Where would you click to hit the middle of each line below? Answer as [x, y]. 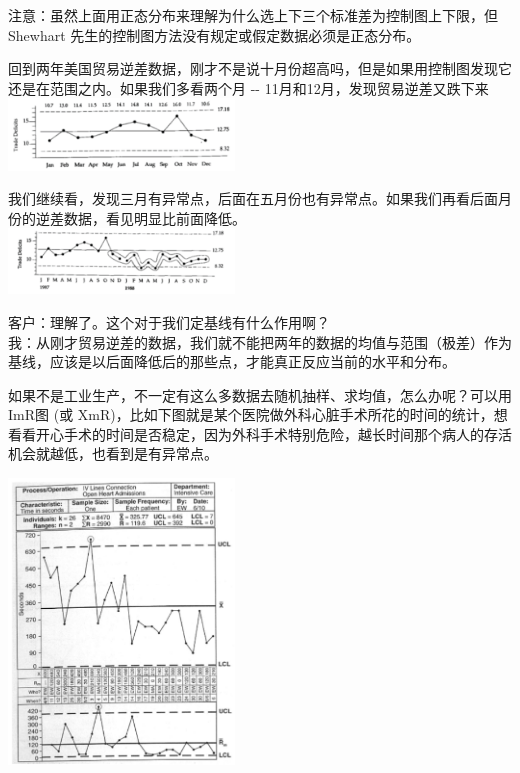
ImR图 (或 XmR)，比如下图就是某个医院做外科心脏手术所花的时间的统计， [251, 414]
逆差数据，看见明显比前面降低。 [140, 217]
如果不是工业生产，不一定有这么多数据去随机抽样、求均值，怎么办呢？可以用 [260, 394]
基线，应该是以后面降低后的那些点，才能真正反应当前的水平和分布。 [232, 361]
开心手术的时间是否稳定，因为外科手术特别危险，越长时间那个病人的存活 [273, 433]
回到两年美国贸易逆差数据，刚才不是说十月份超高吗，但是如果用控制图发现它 [260, 68]
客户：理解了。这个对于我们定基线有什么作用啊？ [169, 321]
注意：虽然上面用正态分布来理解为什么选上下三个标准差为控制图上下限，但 [253, 15]
